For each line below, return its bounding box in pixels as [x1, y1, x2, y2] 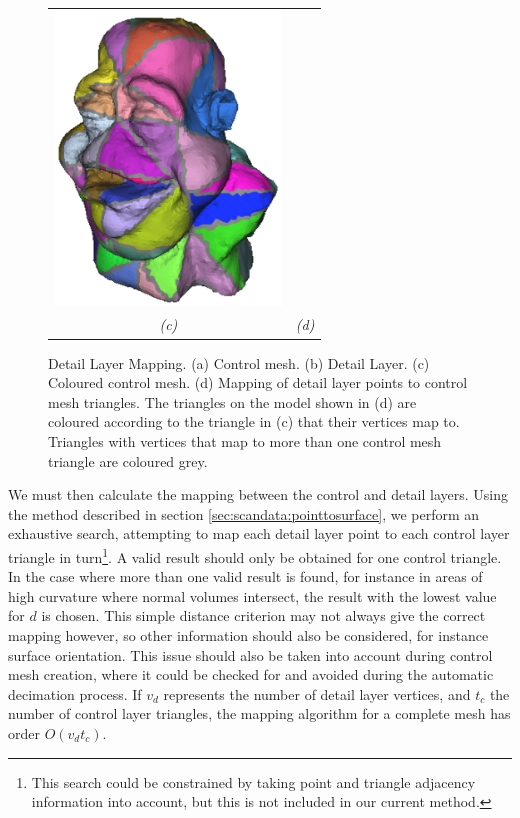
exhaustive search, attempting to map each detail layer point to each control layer [8, 523, 510, 544]
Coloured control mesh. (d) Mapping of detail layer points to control [48, 372, 468, 393]
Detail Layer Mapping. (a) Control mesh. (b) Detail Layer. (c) [48, 352, 430, 373]
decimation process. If [8, 683, 142, 704]
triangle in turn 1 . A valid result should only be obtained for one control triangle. [8, 543, 502, 567]
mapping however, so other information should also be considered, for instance [8, 624, 489, 645]
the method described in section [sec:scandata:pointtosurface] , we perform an [8, 503, 480, 524]
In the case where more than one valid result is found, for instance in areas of [8, 566, 483, 587]
